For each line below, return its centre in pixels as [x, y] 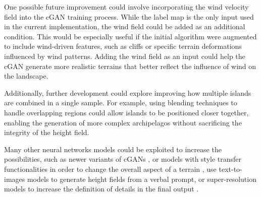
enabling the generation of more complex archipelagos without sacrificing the [123, 122]
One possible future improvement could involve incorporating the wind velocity [126, 7]
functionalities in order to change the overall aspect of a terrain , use [110, 169]
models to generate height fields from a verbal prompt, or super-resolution [142, 179]
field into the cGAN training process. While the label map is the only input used [129, 16]
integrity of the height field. [47, 132]
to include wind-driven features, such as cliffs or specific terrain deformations [123, 46]
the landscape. [26, 76]
